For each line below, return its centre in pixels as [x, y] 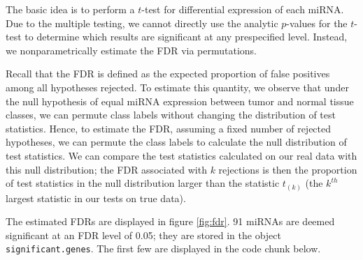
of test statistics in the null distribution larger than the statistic [143, 183]
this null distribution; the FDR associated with [106, 169]
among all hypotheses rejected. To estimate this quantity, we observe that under [177, 87]
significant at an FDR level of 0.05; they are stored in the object [143, 235]
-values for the [317, 23]
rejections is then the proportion [288, 169]
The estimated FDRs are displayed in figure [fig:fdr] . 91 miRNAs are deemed [170, 221]
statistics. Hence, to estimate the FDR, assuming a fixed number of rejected [169, 128]
